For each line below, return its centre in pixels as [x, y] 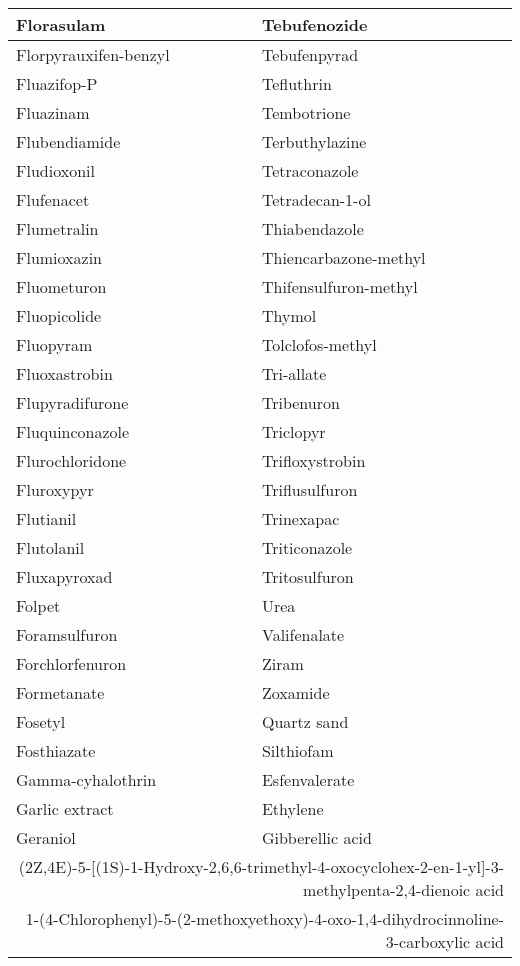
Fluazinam [53, 112]
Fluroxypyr [55, 489]
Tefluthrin [296, 83]
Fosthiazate [56, 750]
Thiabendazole [312, 228]
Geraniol [46, 837]
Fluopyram [54, 344]
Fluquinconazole [73, 431]
